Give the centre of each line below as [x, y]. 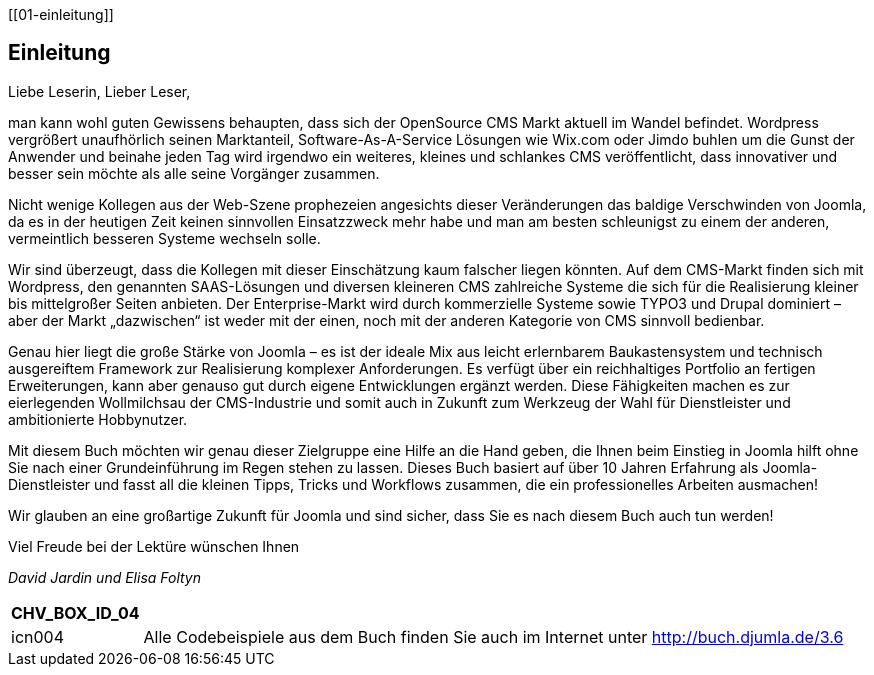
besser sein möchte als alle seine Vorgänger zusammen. [194, 173]
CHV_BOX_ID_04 [75, 612]
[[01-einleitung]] [61, 14]
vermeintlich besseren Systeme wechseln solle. [164, 238]
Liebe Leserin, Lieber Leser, [99, 91]
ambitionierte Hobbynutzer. [98, 419]
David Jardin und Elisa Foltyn [105, 577]
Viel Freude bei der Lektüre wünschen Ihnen [154, 546]
